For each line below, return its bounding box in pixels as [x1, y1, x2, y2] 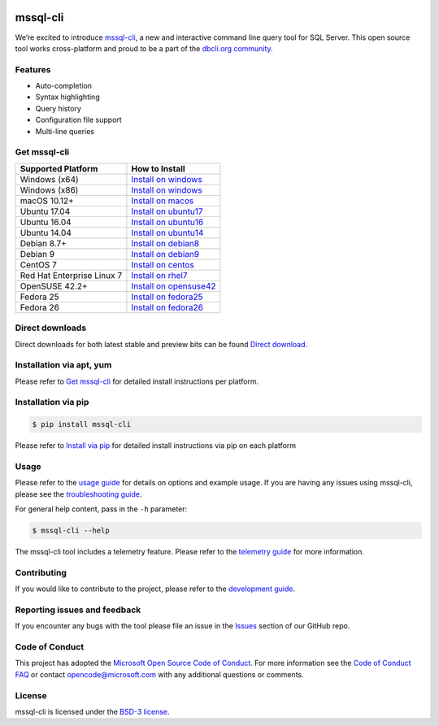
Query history [35, 103, 81, 113]
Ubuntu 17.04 [20, 206, 71, 217]
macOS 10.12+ [20, 195, 75, 206]
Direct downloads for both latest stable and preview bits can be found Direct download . [15, 339, 308, 349]
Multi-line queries [35, 126, 95, 136]
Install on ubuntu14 [131, 227, 204, 238]
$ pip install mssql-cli [32, 420, 132, 429]
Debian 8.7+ [20, 237, 67, 249]
